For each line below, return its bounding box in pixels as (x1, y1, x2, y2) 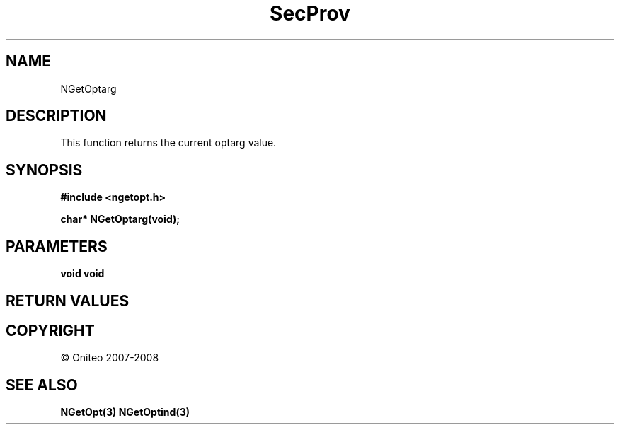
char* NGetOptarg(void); (60, 213, 180, 226)
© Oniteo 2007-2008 (60, 351, 159, 364)
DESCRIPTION (6, 107, 107, 125)
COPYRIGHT (6, 321, 95, 339)
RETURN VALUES (6, 291, 130, 310)
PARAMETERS (6, 237, 108, 255)
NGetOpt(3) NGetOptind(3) (60, 406, 190, 419)
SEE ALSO (6, 376, 78, 394)
